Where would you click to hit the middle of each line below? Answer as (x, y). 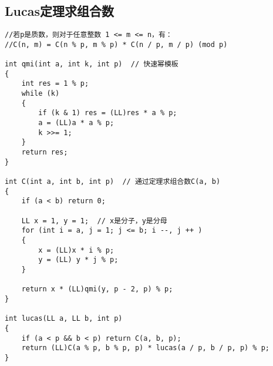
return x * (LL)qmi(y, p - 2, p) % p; (97, 289)
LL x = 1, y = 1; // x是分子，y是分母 (94, 221)
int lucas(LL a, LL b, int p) (64, 319)
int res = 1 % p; (55, 84)
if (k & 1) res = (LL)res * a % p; (108, 113)
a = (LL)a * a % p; (76, 123)
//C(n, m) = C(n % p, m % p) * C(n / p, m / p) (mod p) (116, 44)
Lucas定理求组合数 (59, 11)
